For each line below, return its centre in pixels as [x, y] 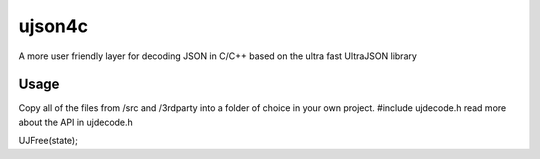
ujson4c [53, 26]
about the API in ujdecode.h [76, 122]
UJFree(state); [48, 141]
